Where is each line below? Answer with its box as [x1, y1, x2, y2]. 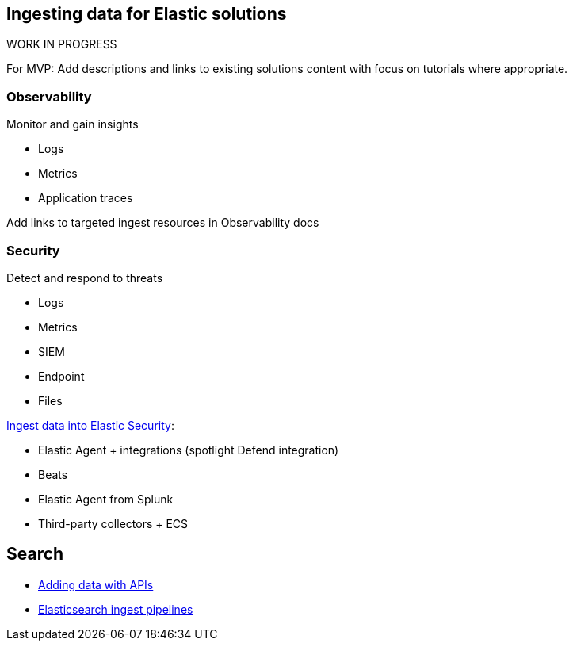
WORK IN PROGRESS [6, 37, 117, 52]
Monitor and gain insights [6, 117, 139, 132]
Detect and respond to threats [6, 270, 163, 285]
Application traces [38, 191, 133, 205]
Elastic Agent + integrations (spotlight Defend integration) [38, 442, 339, 457]
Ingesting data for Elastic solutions [6, 4, 287, 24]
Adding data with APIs [38, 577, 154, 591]
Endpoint [38, 369, 85, 383]
